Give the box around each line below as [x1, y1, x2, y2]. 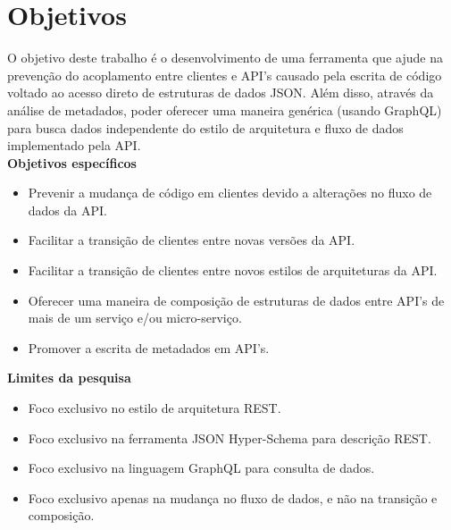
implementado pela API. [7, 136, 141, 155]
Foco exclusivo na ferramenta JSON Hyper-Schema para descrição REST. [28, 428, 431, 447]
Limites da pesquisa [7, 368, 131, 387]
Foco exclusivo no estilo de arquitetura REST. [28, 399, 281, 417]
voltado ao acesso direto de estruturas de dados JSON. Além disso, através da [7, 83, 434, 102]
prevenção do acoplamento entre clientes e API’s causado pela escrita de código [7, 65, 442, 84]
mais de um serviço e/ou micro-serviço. [28, 308, 242, 327]
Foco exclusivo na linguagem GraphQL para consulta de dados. [28, 458, 375, 477]
